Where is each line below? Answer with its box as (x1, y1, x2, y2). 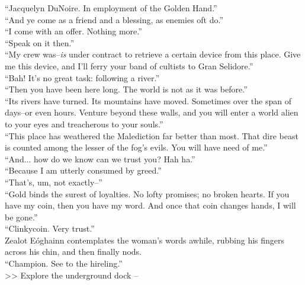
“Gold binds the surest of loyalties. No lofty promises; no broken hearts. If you (5, 187, 290, 200)
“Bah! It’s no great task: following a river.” (5, 71, 160, 84)
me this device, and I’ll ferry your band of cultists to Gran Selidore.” (5, 59, 253, 72)
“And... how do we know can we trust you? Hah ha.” (5, 152, 195, 165)
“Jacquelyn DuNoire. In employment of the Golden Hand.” (5, 2, 217, 14)
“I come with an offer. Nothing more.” (5, 25, 142, 37)
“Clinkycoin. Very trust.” (5, 222, 95, 235)
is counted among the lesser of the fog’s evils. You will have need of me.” (5, 141, 268, 153)
